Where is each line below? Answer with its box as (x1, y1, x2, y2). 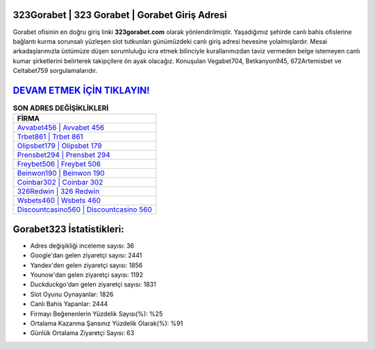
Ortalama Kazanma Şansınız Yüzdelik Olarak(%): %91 (30, 319, 183, 327)
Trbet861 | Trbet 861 (17, 132, 83, 142)
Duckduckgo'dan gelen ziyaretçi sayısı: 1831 (30, 280, 156, 289)
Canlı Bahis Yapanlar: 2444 (30, 300, 108, 308)
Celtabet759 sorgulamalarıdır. (12, 67, 98, 75)
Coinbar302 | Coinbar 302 (17, 178, 103, 187)
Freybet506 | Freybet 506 (17, 160, 101, 169)
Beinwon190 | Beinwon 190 (17, 169, 105, 178)
